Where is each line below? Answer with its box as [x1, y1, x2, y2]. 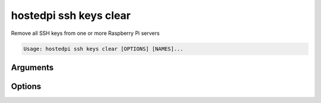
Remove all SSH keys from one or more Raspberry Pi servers [11, 30, 160, 37]
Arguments [11, 62, 54, 72]
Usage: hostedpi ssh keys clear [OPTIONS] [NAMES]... [23, 45, 184, 52]
